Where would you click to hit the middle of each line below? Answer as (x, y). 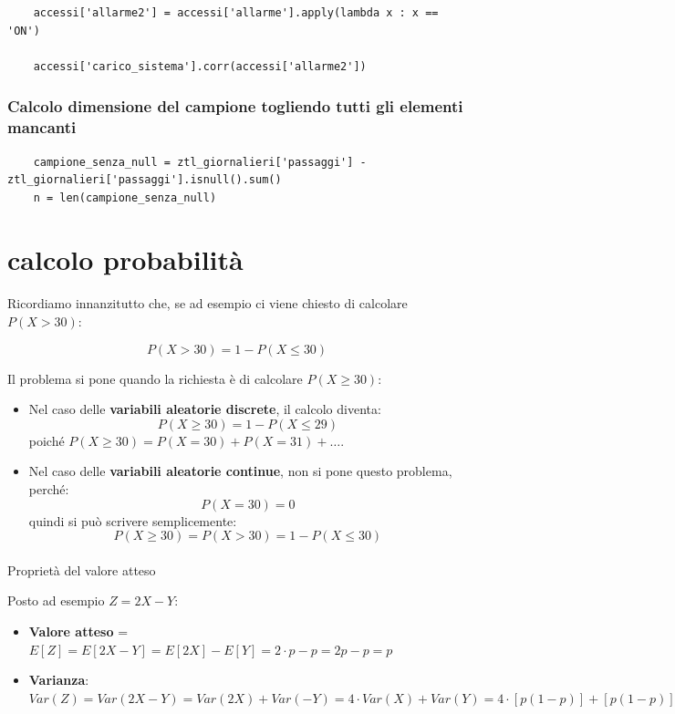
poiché (47, 440)
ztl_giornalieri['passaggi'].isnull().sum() (145, 180)
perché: (49, 488)
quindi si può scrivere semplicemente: (133, 520)
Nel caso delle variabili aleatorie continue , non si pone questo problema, (240, 471)
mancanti (42, 127)
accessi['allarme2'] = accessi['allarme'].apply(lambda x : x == (236, 13)
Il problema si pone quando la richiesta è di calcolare (155, 378)
